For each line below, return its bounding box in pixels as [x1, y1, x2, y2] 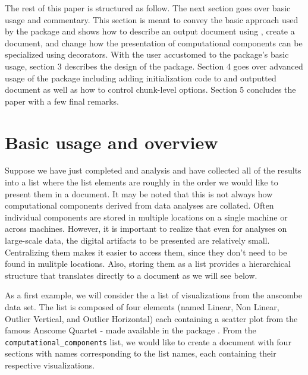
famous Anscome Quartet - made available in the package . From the [5, 324, 256, 336]
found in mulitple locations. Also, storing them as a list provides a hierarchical [5, 257, 291, 270]
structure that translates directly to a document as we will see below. [5, 269, 257, 281]
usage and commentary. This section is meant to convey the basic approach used [5, 13, 298, 26]
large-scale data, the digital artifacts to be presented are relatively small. [5, 234, 270, 247]
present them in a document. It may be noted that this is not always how [5, 187, 273, 200]
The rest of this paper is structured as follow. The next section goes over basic [5, 2, 291, 14]
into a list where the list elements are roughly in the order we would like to [5, 176, 278, 188]
